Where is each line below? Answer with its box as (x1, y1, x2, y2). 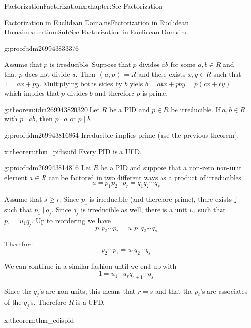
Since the (4, 286, 31, 296)
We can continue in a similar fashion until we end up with (4, 261, 177, 271)
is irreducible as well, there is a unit (81, 204, 187, 214)
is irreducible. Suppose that (49, 59, 131, 69)
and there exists (138, 68, 186, 79)
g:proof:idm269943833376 (4, 43, 79, 53)
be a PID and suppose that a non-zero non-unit (101, 163, 242, 173)
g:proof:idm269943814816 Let (4, 163, 91, 173)
